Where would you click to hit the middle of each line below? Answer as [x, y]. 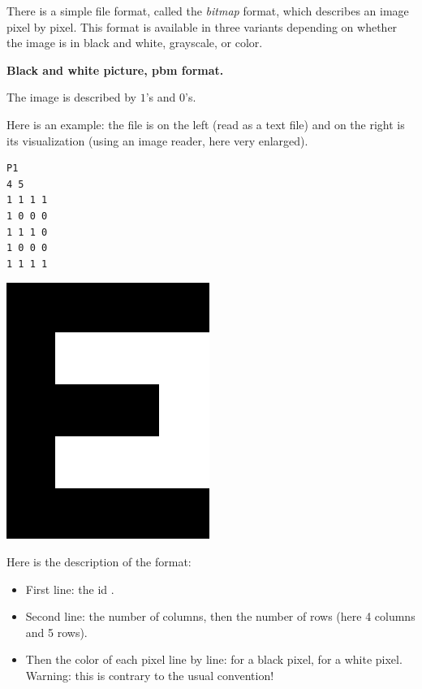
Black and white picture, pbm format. [115, 69]
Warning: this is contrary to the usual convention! [150, 675]
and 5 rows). [56, 632]
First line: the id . [70, 589]
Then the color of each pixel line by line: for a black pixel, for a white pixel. [214, 659]
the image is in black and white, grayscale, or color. [135, 43]
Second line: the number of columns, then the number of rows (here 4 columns [220, 616]
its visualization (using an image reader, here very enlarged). [157, 140]
